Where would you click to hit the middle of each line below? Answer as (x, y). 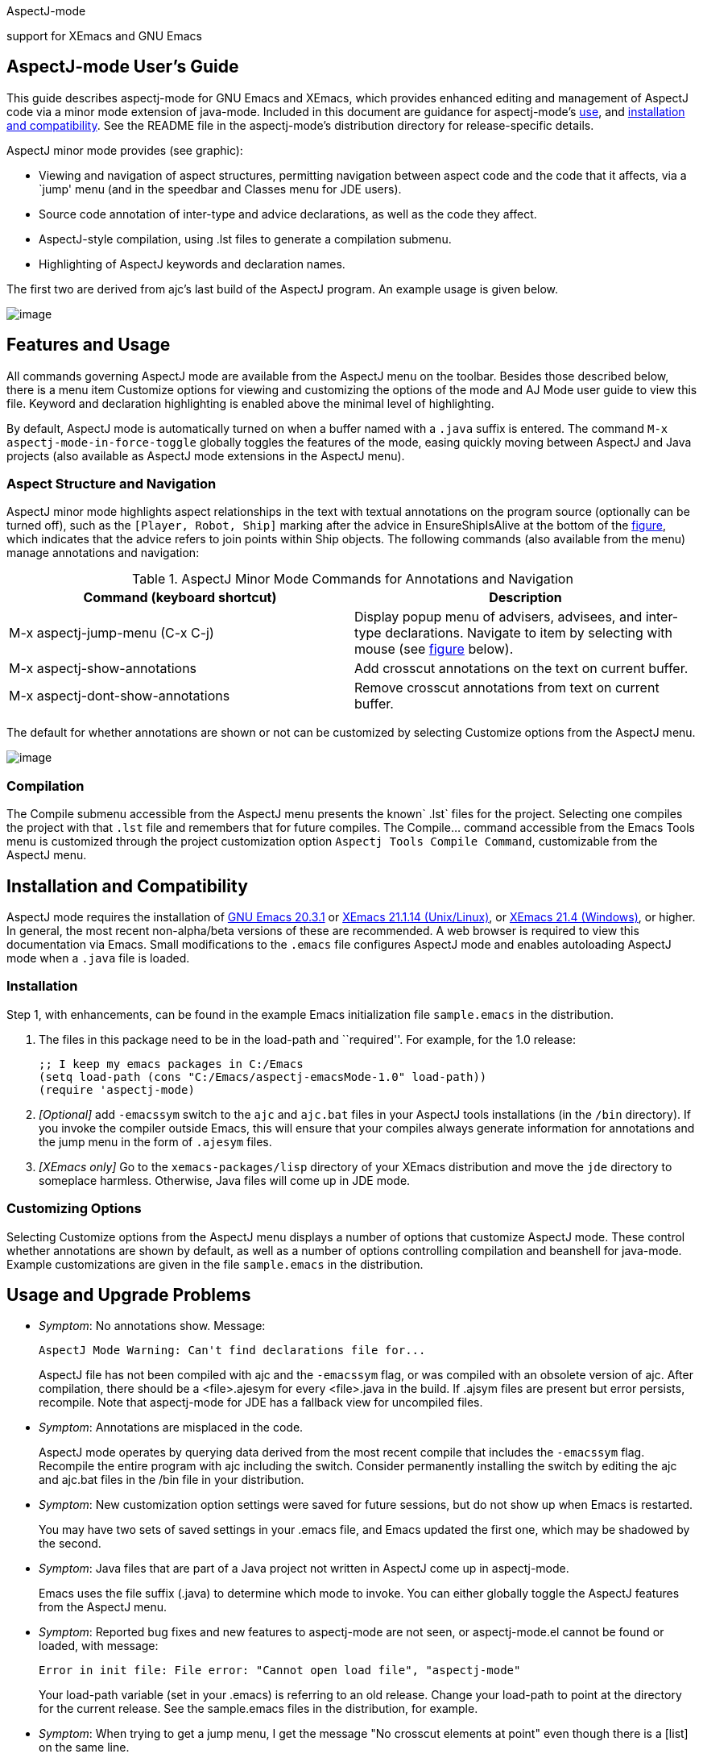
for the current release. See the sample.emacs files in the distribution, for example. (258, 1709)
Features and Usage (89, 345)
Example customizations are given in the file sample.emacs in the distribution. (215, 1264)
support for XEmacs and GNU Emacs (104, 36)
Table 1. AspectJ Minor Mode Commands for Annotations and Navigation (353, 579)
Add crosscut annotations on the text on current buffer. (521, 669)
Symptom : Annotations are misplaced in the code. (171, 1428)
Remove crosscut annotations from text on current (507, 688)
